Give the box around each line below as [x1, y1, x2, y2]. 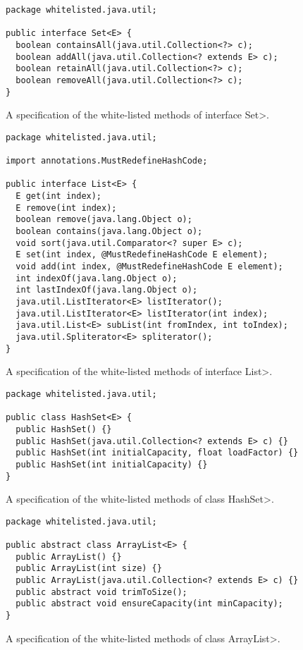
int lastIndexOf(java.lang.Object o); [16, 285, 198, 295]
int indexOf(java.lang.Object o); [16, 273, 178, 283]
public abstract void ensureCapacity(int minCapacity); [16, 599, 283, 609]
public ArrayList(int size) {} [16, 563, 162, 574]
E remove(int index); [16, 202, 117, 213]
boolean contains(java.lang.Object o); [16, 226, 203, 237]
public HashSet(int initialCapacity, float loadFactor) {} [16, 448, 299, 458]
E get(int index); [16, 191, 102, 202]
